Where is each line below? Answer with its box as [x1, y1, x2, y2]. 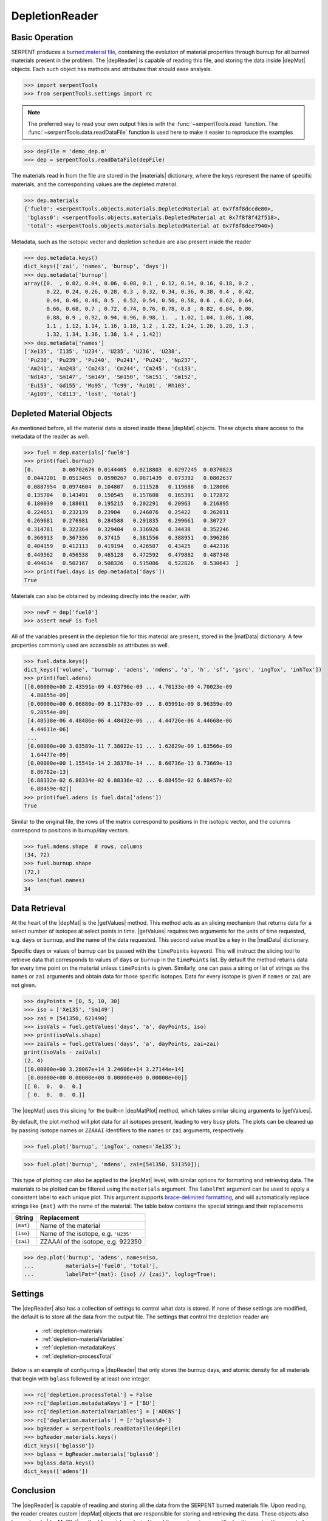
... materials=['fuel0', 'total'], [24, 1262, 159, 1269]
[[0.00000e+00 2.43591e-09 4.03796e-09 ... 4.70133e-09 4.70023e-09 [24, 683, 233, 690]
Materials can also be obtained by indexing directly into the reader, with [11, 592, 191, 599]
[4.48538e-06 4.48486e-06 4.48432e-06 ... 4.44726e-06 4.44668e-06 [27, 717, 233, 724]
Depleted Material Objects [11, 408, 112, 419]
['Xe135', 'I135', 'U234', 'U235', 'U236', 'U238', [24, 348, 182, 355]
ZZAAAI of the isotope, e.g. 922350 [39, 1237, 142, 1245]
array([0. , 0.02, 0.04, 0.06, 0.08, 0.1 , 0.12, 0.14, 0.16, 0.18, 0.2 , [24, 280, 255, 287]
